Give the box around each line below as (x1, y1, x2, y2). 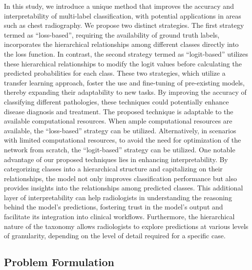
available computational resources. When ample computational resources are (4, 116, 232, 126)
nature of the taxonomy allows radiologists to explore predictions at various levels (4, 221, 249, 231)
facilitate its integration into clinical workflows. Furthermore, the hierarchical (4, 211, 235, 222)
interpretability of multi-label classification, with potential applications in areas (4, 10, 241, 21)
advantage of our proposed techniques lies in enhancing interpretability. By (4, 154, 228, 164)
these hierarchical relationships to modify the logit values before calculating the (4, 58, 242, 68)
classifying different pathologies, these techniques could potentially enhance (4, 96, 229, 106)
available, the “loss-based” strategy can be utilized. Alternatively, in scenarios (4, 125, 236, 135)
